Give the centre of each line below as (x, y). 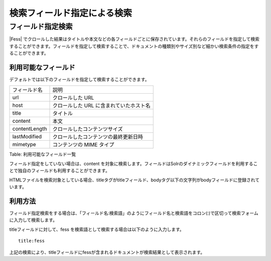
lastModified (27, 137)
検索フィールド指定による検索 (71, 13)
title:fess (32, 241)
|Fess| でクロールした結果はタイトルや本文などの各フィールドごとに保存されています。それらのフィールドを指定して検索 (134, 39)
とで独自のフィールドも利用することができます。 (59, 171)
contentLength (30, 129)
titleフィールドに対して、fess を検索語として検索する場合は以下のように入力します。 (97, 229)
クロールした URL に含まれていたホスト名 (101, 106)
